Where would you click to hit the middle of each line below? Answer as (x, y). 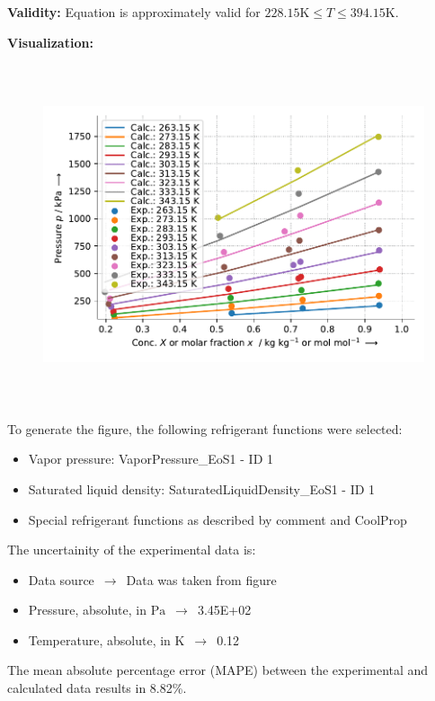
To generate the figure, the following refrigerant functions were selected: (205, 428)
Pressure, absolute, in (87, 610)
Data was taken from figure (201, 579)
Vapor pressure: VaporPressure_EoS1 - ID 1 (151, 459)
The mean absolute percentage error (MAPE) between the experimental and (218, 670)
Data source (61, 579)
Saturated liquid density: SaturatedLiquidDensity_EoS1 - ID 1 (202, 488)
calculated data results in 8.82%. (97, 688)
